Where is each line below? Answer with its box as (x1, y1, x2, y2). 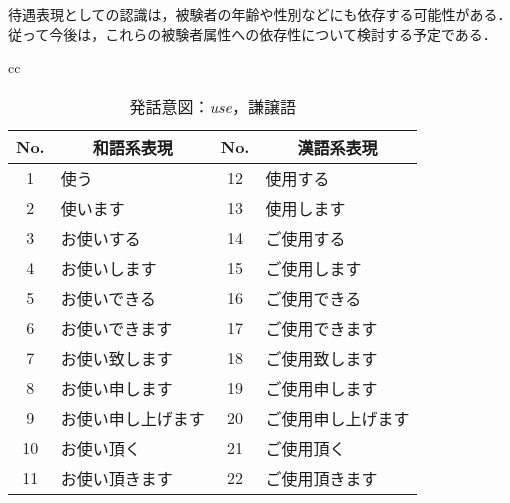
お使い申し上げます (60, 406, 205, 430)
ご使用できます (265, 316, 378, 340)
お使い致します (60, 346, 173, 370)
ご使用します (265, 256, 362, 280)
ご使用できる (265, 286, 362, 310)
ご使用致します (265, 346, 378, 370)
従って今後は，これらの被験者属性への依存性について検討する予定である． (8, 23, 497, 44)
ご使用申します (265, 376, 378, 400)
